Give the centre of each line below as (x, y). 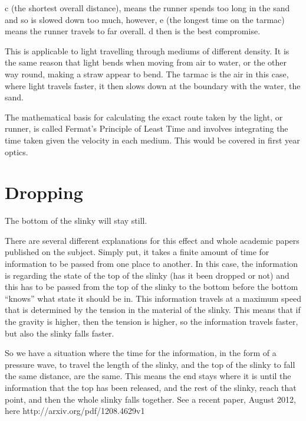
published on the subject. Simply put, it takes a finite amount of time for (137, 252)
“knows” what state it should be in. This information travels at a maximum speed (153, 298)
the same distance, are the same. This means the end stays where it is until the (148, 376)
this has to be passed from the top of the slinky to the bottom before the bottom (152, 287)
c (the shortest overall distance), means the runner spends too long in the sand (147, 8)
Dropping (44, 192)
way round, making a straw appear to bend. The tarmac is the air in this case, (147, 74)
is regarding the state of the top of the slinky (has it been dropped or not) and (147, 275)
